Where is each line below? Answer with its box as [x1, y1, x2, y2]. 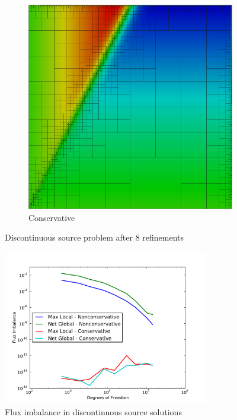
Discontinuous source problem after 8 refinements [5, 231, 184, 244]
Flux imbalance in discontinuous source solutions [5, 405, 182, 418]
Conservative [28, 211, 75, 223]
